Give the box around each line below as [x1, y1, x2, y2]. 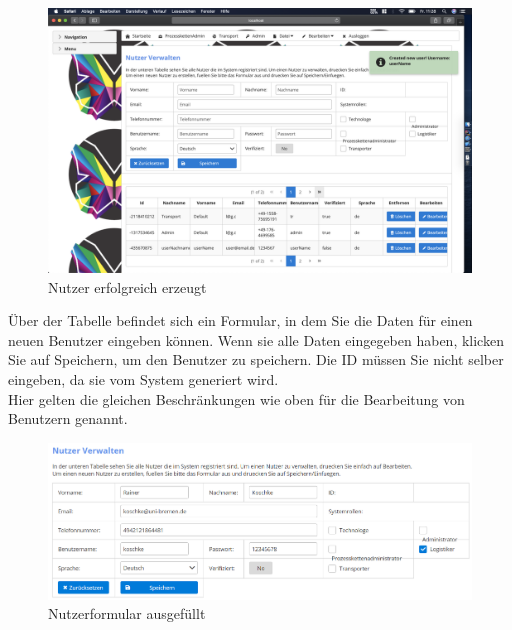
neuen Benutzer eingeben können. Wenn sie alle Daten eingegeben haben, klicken [8, 329, 504, 350]
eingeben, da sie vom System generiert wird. [8, 368, 279, 389]
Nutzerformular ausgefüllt [48, 603, 206, 624]
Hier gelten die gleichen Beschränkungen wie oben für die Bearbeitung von [8, 388, 465, 409]
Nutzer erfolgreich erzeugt [48, 276, 207, 297]
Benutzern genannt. [8, 408, 128, 429]
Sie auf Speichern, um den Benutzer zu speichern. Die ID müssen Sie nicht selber [8, 349, 504, 370]
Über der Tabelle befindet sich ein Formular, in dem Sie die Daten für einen [8, 310, 473, 331]
